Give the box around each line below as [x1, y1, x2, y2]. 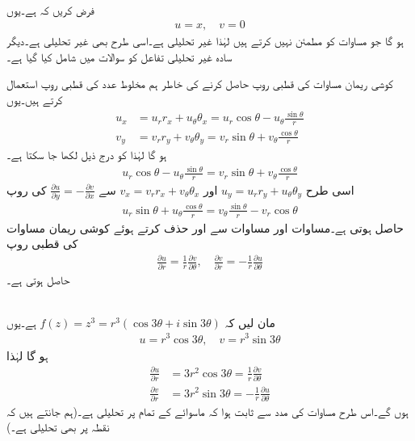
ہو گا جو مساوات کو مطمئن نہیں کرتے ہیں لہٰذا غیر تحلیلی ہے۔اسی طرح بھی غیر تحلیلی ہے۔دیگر [6, 32, 405, 49]
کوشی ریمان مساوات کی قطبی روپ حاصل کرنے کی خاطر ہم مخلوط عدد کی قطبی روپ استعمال [6, 75, 393, 92]
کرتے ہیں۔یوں [6, 91, 63, 107]
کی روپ [6, 181, 47, 198]
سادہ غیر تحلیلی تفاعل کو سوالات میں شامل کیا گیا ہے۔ [6, 48, 233, 65]
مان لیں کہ [224, 313, 275, 330]
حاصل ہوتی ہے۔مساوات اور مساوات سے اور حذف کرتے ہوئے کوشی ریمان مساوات [6, 219, 404, 236]
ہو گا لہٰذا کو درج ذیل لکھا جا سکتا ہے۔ [6, 145, 167, 162]
